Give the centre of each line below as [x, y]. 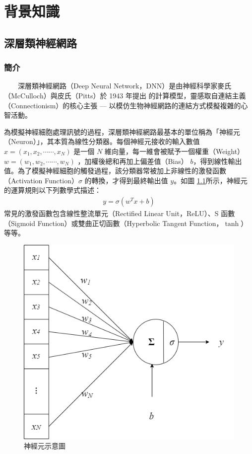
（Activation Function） [41, 180]
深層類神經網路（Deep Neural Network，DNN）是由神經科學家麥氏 [125, 86]
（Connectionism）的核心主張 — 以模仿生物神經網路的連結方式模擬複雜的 [123, 105]
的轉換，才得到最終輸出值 [126, 180]
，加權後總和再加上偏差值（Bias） [133, 161]
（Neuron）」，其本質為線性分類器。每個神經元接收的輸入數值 [102, 141]
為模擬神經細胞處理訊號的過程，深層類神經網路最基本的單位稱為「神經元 [122, 131]
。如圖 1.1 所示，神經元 [211, 180]
